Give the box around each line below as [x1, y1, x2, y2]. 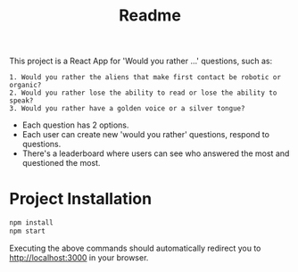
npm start [9, 227, 46, 235]
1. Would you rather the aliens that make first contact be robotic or [9, 73, 281, 82]
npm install [9, 218, 54, 227]
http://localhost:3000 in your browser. [9, 251, 149, 263]
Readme [119, 5, 181, 26]
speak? [9, 96, 34, 105]
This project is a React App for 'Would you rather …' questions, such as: [9, 55, 273, 67]
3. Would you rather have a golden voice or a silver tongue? [9, 104, 245, 113]
